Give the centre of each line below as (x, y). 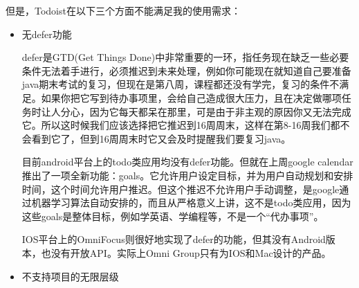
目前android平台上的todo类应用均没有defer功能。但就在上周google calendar (187, 162)
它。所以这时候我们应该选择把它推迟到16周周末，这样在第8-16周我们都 (181, 125)
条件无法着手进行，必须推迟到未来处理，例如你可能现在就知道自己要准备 (186, 70)
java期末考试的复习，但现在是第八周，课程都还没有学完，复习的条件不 (181, 84)
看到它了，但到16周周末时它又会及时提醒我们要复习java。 (161, 138)
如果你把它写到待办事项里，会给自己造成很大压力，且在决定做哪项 (191, 97)
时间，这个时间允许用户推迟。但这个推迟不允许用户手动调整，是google (181, 189)
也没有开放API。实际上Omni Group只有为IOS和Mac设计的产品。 (186, 252)
